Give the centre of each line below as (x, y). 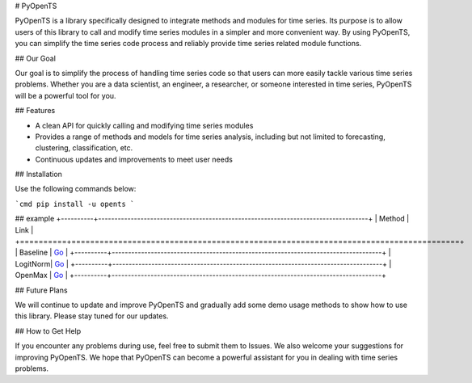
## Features (35, 111)
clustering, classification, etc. (84, 148)
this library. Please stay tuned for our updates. (92, 316)
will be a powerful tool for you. (65, 95)
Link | (24, 229)
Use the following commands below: (76, 189)
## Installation (38, 175)
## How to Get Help (48, 330)
